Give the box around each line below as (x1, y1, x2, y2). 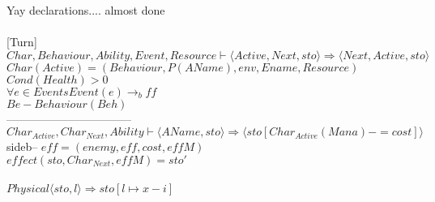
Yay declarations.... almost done (6, 2, 165, 18)
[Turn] (6, 33, 37, 50)
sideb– (6, 138, 38, 155)
